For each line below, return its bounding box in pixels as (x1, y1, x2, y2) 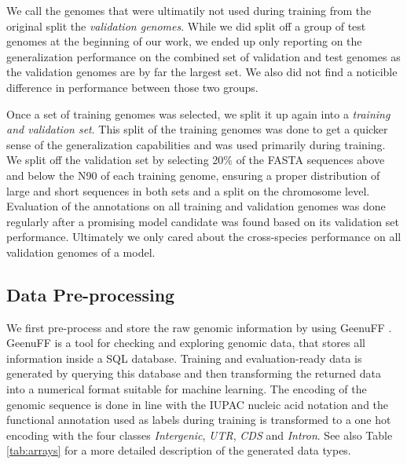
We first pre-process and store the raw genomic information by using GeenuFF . (6, 319, 392, 335)
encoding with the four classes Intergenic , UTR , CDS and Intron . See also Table (6, 426, 393, 443)
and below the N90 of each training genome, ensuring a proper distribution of (6, 166, 380, 183)
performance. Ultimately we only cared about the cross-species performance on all (6, 228, 401, 245)
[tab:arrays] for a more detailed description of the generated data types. (6, 442, 351, 459)
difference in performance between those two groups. (6, 79, 258, 95)
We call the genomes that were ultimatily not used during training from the (6, 2, 372, 18)
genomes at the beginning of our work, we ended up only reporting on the (6, 33, 362, 49)
